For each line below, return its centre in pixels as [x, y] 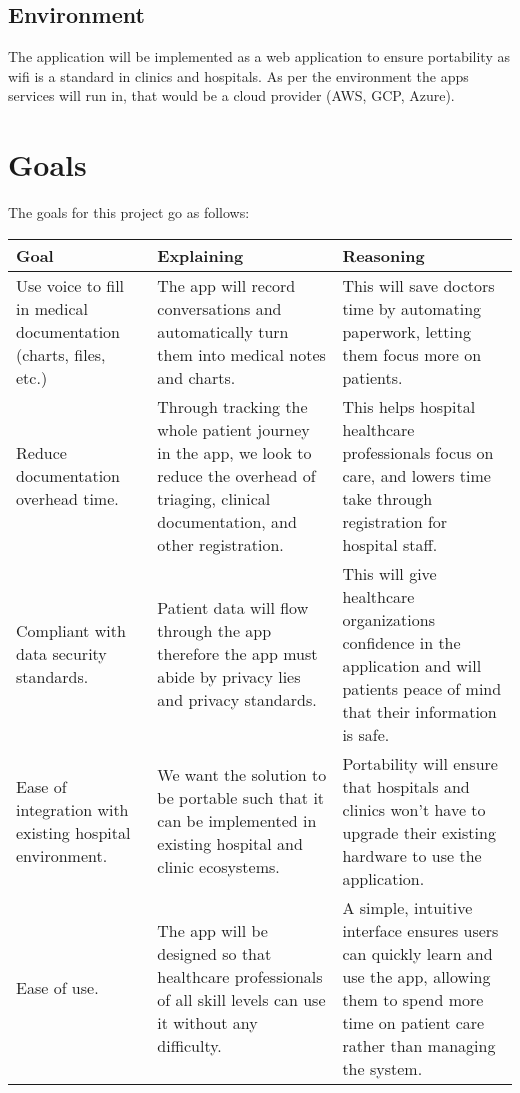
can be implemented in [237, 821]
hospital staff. [390, 544]
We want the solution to [242, 775]
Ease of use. [57, 988]
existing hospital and [230, 844]
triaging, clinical [214, 498]
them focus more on [412, 354]
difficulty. [189, 1045]
